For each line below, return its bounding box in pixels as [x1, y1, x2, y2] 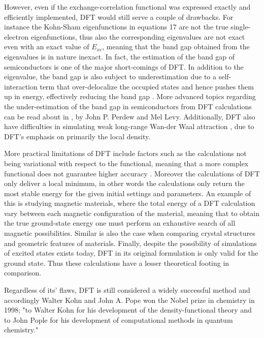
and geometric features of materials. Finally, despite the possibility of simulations [4, 237, 257, 248]
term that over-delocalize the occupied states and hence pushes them [40, 81, 254, 91]
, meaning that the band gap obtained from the [102, 41, 250, 52]
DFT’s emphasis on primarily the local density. [4, 131, 151, 141]
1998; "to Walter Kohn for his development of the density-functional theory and [4, 304, 252, 315]
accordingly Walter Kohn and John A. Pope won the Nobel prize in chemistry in [4, 294, 255, 305]
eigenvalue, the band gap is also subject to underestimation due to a [4, 71, 217, 82]
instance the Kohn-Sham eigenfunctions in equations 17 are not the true [4, 21, 228, 32]
